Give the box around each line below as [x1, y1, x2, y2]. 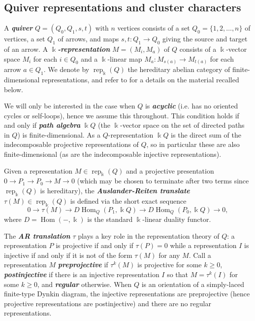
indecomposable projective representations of [4, 139, 139, 149]
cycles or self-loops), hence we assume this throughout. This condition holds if [4, 110, 239, 120]
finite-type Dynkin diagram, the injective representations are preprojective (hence [4, 288, 250, 299]
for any [159, 250, 180, 260]
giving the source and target [162, 34, 248, 44]
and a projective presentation [126, 165, 214, 176]
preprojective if [58, 259, 108, 270]
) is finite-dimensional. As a [17, 129, 101, 140]
